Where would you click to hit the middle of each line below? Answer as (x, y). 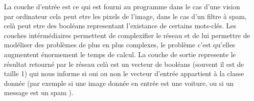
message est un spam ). (39, 92)
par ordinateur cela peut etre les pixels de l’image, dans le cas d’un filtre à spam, (126, 16)
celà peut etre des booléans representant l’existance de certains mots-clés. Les (120, 26)
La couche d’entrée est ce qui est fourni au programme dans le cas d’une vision (122, 6)
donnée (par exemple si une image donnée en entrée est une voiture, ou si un (119, 83)
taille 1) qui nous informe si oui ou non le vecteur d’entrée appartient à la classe (124, 73)
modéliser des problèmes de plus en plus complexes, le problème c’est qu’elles (120, 45)
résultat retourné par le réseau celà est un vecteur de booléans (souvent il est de (124, 64)
